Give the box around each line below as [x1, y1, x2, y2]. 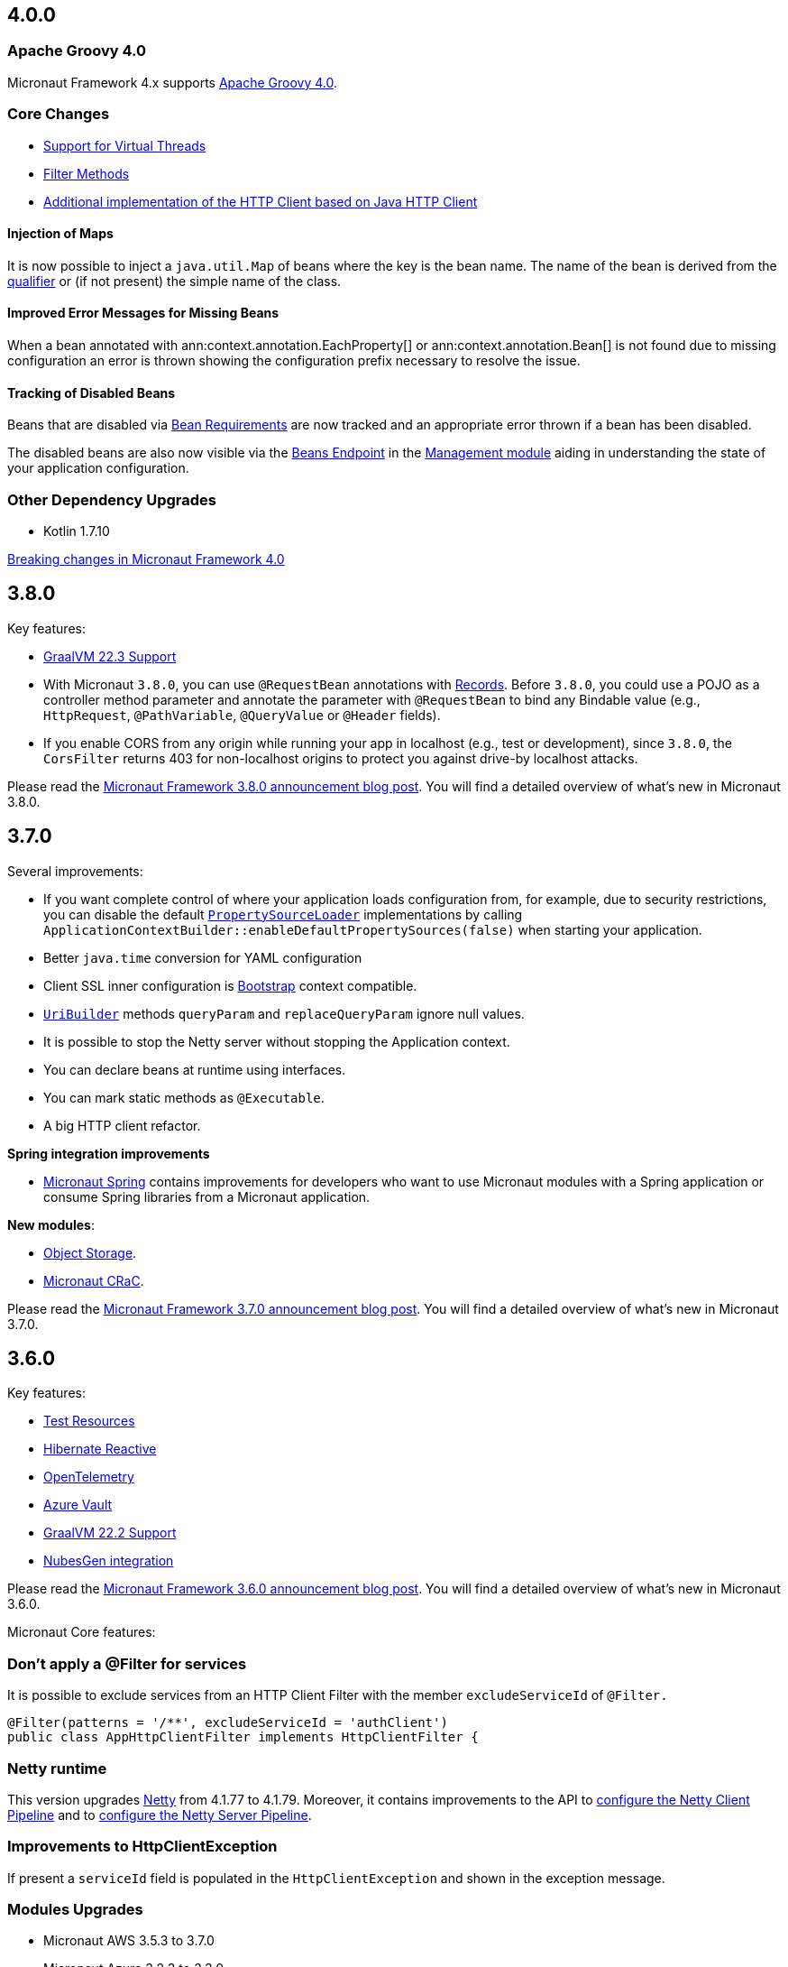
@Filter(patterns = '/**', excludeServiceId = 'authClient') [7, 1715, 448, 1731]
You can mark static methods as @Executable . [43, 1089, 325, 1105]
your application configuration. [7, 460, 189, 476]
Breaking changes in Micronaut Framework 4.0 [7, 550, 285, 567]
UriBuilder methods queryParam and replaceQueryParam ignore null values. [43, 1005, 525, 1021]
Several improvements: [7, 863, 143, 879]
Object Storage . [43, 1244, 137, 1261]
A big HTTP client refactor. [43, 1117, 201, 1133]
